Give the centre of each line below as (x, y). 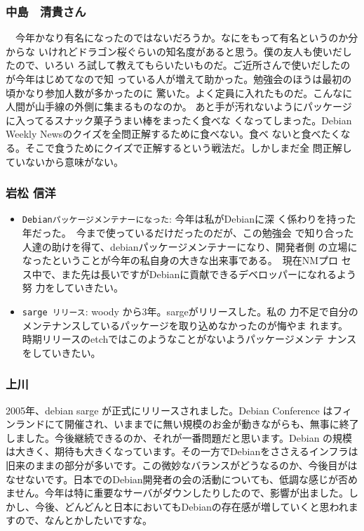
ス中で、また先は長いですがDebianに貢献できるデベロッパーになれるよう (189, 274)
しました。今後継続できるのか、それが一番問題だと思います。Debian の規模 (179, 437)
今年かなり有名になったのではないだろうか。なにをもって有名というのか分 (187, 38)
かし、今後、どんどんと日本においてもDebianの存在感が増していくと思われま (182, 506)
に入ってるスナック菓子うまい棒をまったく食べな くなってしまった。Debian (179, 120)
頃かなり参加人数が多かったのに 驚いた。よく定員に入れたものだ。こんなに (179, 92)
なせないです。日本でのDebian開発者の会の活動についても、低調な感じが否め (182, 479)
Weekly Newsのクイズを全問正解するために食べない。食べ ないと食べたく (173, 134)
